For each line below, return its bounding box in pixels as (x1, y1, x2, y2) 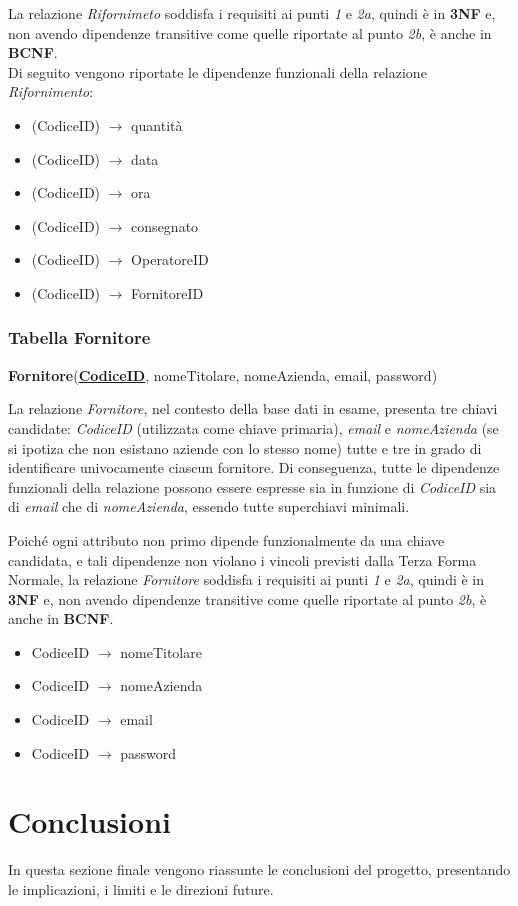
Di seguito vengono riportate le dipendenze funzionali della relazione (8, 61, 427, 82)
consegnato (131, 215, 199, 236)
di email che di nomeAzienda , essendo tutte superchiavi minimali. (8, 496, 410, 517)
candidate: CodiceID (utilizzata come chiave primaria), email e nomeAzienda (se (8, 417, 499, 438)
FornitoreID (131, 282, 204, 303)
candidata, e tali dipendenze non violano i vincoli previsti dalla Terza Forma (8, 549, 477, 570)
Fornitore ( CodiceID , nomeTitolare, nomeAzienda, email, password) (8, 364, 438, 385)
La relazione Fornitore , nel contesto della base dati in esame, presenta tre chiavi (8, 398, 498, 419)
